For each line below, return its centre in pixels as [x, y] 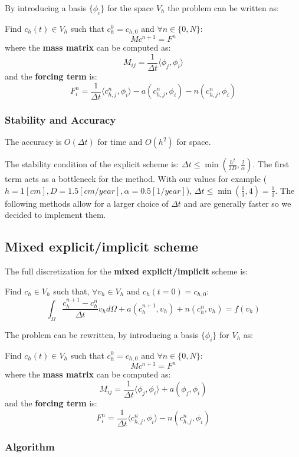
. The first [271, 164]
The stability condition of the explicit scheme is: [92, 164]
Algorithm [30, 447]
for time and [120, 142]
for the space [130, 8]
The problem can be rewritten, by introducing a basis [102, 334]
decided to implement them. [55, 215]
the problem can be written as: [223, 8]
